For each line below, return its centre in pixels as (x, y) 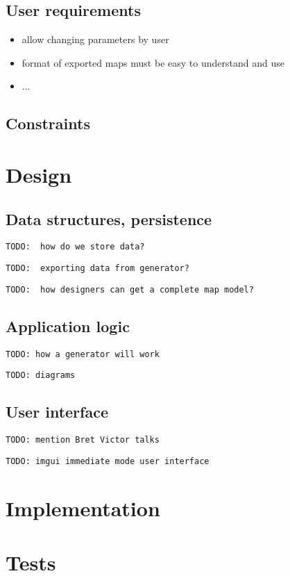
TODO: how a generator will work (83, 354)
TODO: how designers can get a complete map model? (130, 289)
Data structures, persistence (109, 219)
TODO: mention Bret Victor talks (83, 440)
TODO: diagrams (41, 376)
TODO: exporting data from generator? (97, 268)
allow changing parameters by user (95, 39)
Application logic (68, 326)
